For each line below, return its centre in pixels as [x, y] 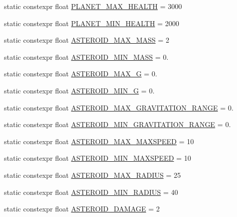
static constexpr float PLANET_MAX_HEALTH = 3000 [93, 6]
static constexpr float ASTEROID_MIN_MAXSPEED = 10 [98, 158]
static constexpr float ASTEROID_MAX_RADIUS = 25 [92, 175]
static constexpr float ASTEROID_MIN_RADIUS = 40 [91, 192]
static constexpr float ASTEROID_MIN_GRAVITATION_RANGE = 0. [117, 124]
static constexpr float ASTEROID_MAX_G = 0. [81, 74]
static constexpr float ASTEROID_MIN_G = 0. [79, 90]
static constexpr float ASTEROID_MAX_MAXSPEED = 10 [99, 141]
